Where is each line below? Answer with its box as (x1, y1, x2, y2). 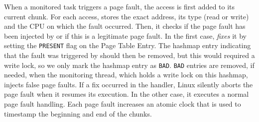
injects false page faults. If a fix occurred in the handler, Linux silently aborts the (4, 79, 253, 89)
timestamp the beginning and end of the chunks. (4, 108, 152, 119)
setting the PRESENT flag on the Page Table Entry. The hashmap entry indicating (4, 40, 251, 51)
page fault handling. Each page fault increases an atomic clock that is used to (4, 99, 241, 109)
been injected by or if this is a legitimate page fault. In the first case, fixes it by (4, 30, 247, 41)
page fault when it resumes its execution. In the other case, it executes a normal (4, 89, 249, 99)
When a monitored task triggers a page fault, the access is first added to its (4, 1, 235, 11)
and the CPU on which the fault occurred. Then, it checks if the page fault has (4, 21, 246, 31)
